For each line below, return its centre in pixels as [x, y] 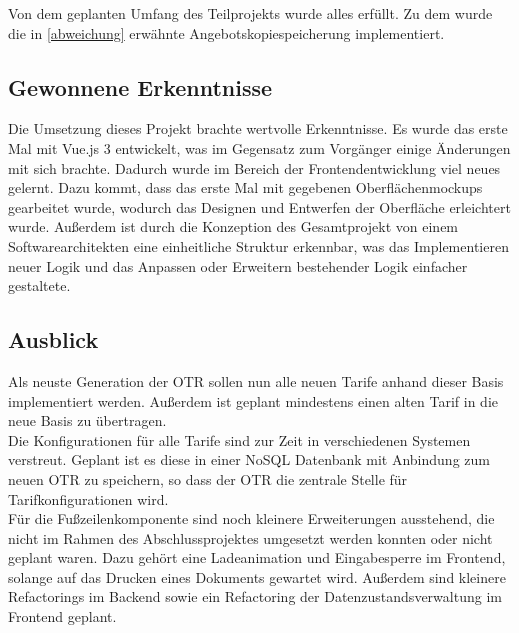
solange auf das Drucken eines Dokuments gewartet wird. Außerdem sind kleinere [257, 576]
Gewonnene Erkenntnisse [140, 86]
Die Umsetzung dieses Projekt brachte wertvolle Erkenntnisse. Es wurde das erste [258, 128]
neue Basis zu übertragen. [87, 420]
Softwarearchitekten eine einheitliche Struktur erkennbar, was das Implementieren [258, 245]
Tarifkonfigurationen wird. [88, 498]
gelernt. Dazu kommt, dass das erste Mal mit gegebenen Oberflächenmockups [245, 187]
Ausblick [53, 339]
